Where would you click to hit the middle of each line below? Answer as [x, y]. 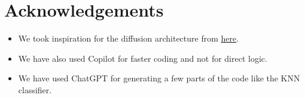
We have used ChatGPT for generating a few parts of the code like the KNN [159, 78]
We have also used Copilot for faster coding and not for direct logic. [143, 58]
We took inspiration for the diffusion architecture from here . [129, 38]
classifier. [35, 89]
